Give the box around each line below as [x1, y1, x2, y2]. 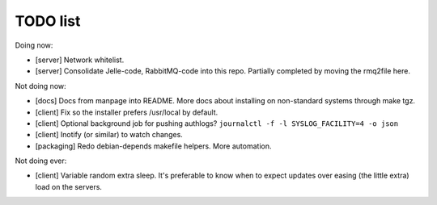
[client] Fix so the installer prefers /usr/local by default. [35, 107, 218, 117]
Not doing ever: [15, 156, 67, 165]
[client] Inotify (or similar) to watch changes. [35, 130, 184, 140]
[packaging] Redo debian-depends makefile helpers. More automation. [35, 141, 272, 151]
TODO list [15, 12, 81, 30]
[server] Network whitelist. [35, 55, 125, 65]
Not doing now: [15, 81, 66, 90]
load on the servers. [35, 182, 103, 191]
